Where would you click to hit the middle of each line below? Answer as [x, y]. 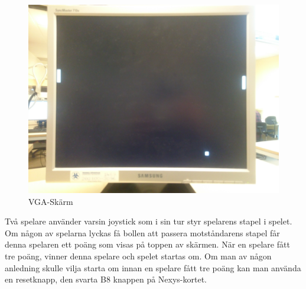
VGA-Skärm [51, 201]
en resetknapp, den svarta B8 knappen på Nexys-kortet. [106, 279]
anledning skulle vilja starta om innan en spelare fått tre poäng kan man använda [153, 267]
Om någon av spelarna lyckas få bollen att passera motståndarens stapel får [142, 232]
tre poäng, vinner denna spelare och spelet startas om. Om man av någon [138, 256]
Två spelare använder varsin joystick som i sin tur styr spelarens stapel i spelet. [149, 221]
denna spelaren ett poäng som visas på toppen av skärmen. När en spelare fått [147, 244]
